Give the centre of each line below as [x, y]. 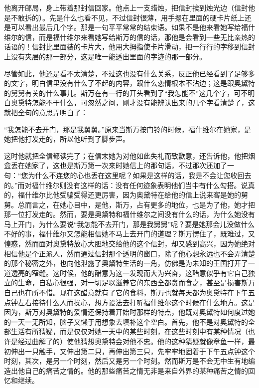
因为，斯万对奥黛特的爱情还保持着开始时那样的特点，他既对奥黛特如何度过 [126, 312]
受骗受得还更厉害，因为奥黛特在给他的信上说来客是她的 [150, 195]
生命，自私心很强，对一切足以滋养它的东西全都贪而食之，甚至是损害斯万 [136, 283]
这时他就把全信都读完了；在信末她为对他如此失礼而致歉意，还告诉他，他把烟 [129, 155]
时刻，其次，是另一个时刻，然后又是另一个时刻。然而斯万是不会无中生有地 [126, 361]
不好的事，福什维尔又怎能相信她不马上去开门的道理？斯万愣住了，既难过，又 [129, 234]
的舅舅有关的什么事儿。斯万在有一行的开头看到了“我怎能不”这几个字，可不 [126, 93]
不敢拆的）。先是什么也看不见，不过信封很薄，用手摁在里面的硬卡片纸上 [128, 17]
